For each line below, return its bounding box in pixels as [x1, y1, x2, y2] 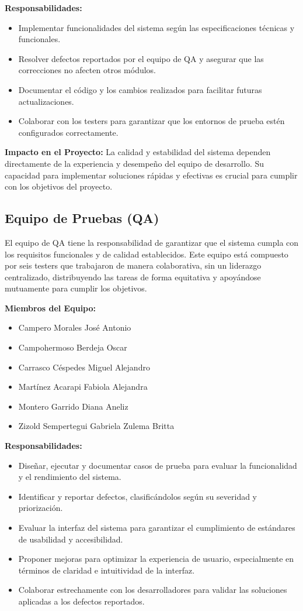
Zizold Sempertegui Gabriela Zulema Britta [18, 420, 175, 432]
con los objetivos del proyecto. [5, 180, 113, 193]
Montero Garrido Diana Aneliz [18, 400, 128, 412]
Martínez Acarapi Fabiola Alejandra [18, 380, 148, 393]
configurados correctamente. [18, 126, 119, 138]
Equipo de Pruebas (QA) [5, 209, 159, 227]
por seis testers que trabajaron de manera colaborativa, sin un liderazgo [5, 259, 262, 272]
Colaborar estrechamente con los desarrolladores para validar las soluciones [18, 583, 287, 596]
